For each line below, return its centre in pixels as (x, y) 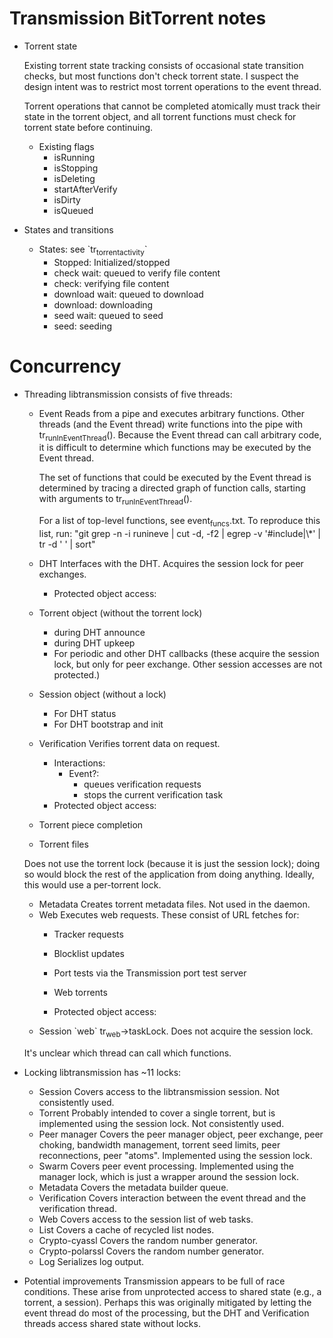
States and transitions (68, 229)
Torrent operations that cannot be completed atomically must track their (172, 106)
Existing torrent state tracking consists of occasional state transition (163, 65)
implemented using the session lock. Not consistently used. (161, 1123)
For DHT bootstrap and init (108, 724)
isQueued (73, 210)
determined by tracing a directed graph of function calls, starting (172, 488)
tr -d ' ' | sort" (67, 544)
